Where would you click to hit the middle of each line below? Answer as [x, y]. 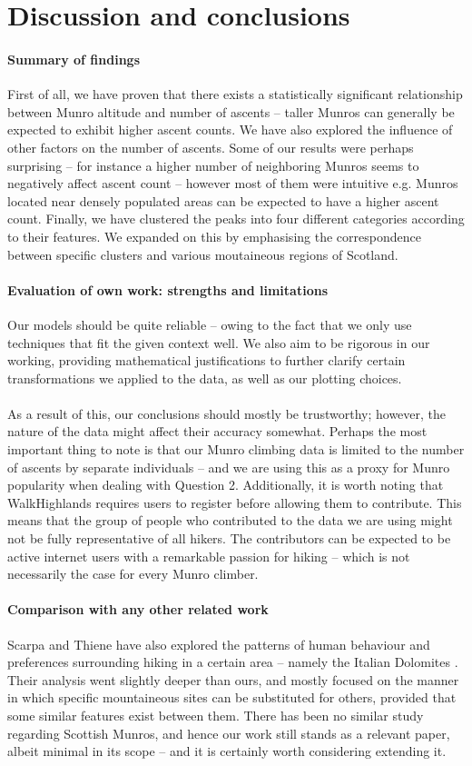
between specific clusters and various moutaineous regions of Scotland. [203, 254]
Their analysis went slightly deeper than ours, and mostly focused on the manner [233, 679]
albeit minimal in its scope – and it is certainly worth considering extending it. [227, 751]
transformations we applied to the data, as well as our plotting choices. [205, 378]
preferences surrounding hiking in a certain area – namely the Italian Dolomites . [233, 662]
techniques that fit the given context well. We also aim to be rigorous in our [219, 342]
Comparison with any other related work [138, 609]
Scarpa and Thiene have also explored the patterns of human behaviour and [219, 644]
